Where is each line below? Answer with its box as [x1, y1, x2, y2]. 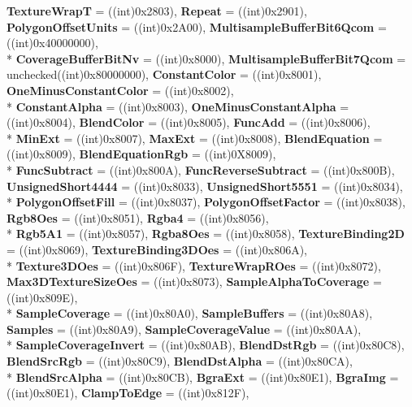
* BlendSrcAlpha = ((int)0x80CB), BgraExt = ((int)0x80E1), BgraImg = [7, 368, 399, 385]
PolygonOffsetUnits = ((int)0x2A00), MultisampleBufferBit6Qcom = [7, 18, 387, 35]
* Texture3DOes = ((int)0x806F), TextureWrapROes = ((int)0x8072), [7, 257, 381, 274]
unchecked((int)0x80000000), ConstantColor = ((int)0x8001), [7, 66, 322, 83]
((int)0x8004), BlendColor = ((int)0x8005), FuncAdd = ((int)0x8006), [7, 114, 371, 131]
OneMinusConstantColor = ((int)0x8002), [7, 81, 234, 98]
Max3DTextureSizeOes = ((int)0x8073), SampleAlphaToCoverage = [7, 273, 382, 290]
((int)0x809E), [7, 288, 78, 305]
